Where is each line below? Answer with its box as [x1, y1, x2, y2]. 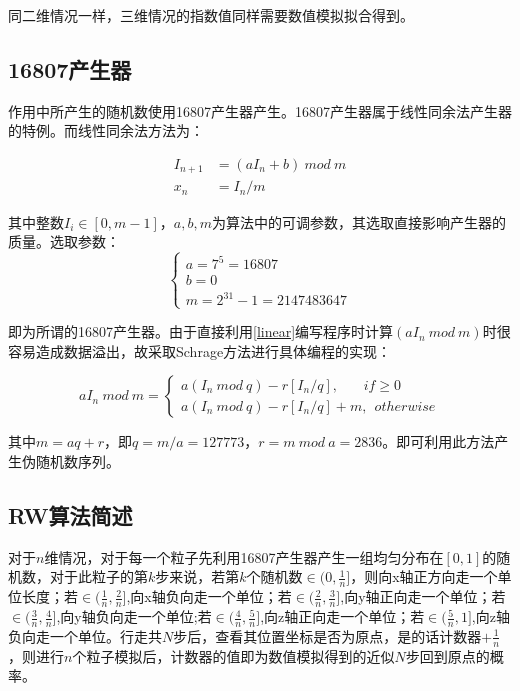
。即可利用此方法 [382, 431, 495, 452]
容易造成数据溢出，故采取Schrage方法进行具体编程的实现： [8, 340, 392, 361]
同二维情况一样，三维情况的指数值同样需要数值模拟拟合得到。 [8, 5, 414, 25]
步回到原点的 [405, 645, 490, 666]
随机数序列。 [35, 451, 120, 472]
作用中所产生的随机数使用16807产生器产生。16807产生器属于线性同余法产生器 [8, 100, 512, 121]
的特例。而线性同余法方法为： [8, 120, 204, 141]
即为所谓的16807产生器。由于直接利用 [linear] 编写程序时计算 [8, 321, 394, 342]
